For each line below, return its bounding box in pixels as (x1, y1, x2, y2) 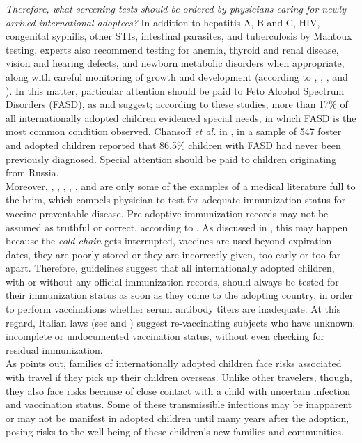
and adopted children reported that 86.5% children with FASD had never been (6, 137, 341, 152)
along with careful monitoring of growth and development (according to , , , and (6, 69, 348, 84)
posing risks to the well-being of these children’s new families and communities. (6, 424, 344, 439)
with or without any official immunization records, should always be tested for (6, 274, 339, 288)
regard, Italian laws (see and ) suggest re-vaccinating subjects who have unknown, (6, 315, 356, 329)
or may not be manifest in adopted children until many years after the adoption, (6, 410, 349, 425)
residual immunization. (6, 342, 103, 357)
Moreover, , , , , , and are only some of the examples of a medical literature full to (6, 178, 356, 193)
